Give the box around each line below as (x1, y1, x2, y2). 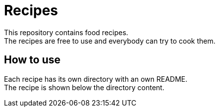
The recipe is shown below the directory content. (4, 83, 164, 92)
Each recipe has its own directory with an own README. (4, 74, 188, 83)
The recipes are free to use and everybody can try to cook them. (4, 36, 216, 45)
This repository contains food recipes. (4, 28, 129, 37)
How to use (4, 54, 61, 66)
